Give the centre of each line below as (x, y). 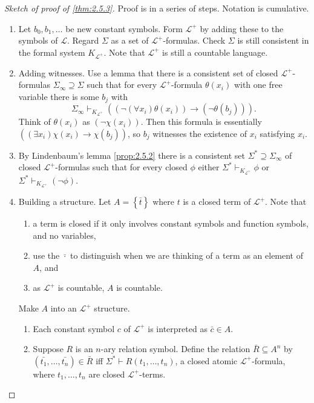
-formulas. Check (194, 40)
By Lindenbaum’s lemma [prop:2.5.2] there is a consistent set (132, 155)
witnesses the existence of (200, 133)
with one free (258, 85)
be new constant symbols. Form (124, 28)
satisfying (277, 133)
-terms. (152, 374)
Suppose (48, 349)
